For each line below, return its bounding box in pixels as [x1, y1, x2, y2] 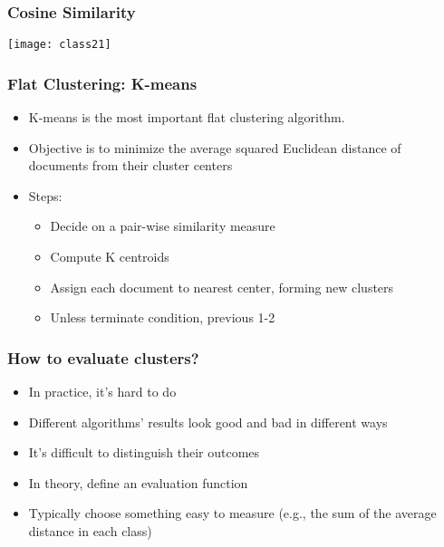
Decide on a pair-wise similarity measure [50, 216, 275, 235]
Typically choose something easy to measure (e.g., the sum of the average [28, 504, 437, 523]
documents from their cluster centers [28, 156, 233, 175]
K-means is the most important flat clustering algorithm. [28, 108, 345, 127]
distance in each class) [28, 522, 152, 541]
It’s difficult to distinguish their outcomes [28, 443, 260, 462]
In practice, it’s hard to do [28, 382, 177, 401]
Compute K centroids [50, 247, 169, 266]
